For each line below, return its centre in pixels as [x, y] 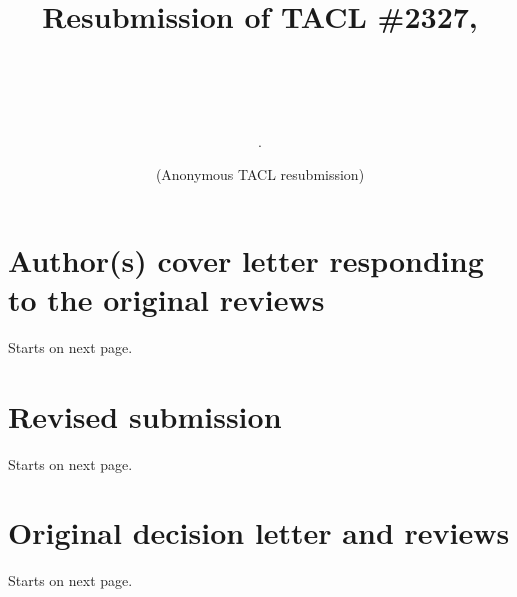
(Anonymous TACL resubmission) [260, 174]
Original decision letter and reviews [259, 532]
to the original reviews [166, 298]
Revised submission [145, 415]
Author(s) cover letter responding [246, 259]
